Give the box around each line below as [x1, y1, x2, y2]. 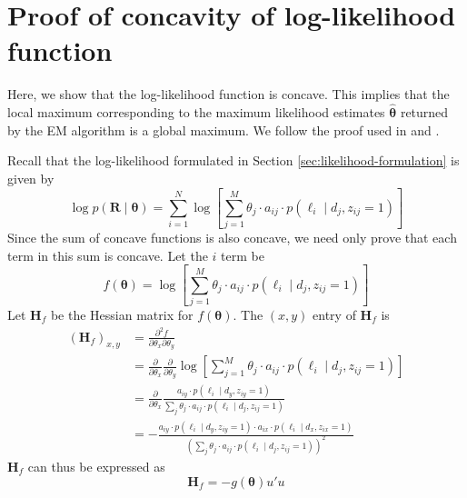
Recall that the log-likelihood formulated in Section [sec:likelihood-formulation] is [7, 151, 460, 170]
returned [400, 103, 449, 122]
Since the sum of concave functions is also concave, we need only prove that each [7, 228, 457, 247]
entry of [313, 305, 356, 324]
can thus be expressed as [27, 456, 165, 475]
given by [7, 168, 55, 187]
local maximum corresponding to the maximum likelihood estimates [7, 103, 385, 122]
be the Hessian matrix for [50, 305, 194, 324]
